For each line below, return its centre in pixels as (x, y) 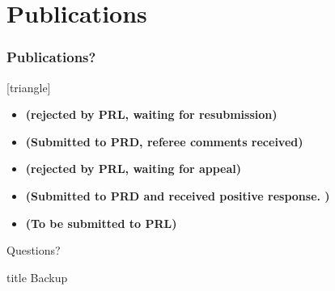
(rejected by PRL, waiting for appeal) (134, 169)
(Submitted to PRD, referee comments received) (164, 141)
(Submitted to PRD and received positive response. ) (178, 195)
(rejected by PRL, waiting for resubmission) (151, 114)
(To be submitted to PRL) (101, 223)
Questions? (34, 250)
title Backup (37, 277)
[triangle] (29, 87)
